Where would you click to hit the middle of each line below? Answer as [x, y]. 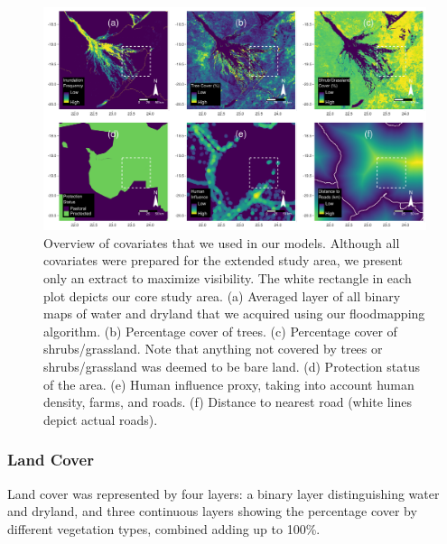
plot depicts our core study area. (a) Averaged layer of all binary [222, 295]
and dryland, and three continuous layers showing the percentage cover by [212, 511]
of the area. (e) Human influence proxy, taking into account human [229, 384]
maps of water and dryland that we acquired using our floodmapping [234, 313]
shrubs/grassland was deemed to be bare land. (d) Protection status [232, 366]
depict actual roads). [101, 419]
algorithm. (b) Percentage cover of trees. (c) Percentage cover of [220, 331]
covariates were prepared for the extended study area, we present [223, 260]
